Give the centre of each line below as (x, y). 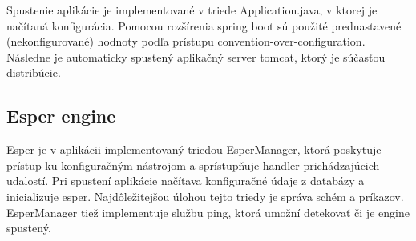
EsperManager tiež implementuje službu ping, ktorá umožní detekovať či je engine (208, 212)
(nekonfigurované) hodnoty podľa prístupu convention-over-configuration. (186, 41)
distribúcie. (34, 72)
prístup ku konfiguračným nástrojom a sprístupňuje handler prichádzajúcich (193, 165)
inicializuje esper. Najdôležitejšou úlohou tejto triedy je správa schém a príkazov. (205, 196)
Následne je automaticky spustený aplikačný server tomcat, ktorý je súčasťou (196, 56)
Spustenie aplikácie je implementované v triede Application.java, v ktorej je (192, 10)
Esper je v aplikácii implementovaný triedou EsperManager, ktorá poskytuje (194, 149)
